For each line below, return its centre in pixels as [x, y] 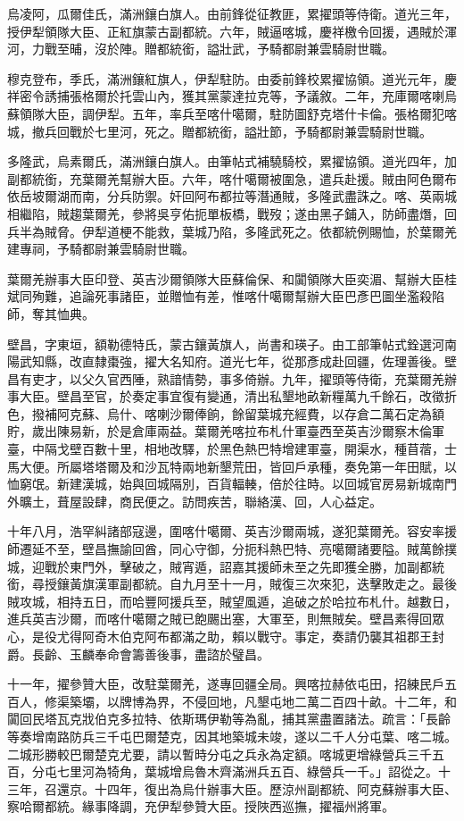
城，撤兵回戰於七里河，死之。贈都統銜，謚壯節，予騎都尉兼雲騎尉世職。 [220, 131]
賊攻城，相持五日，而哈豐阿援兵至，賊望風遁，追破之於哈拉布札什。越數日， [232, 601]
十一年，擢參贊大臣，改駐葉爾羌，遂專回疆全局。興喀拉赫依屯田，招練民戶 [226, 684]
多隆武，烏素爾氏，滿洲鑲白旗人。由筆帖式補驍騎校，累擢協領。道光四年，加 [232, 161]
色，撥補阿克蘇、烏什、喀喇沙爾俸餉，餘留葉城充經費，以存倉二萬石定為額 [226, 413]
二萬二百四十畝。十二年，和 [375, 701]
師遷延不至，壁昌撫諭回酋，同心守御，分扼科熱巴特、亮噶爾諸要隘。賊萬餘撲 [232, 549]
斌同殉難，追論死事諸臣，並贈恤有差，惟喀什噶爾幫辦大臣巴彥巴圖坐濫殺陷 [226, 296]
